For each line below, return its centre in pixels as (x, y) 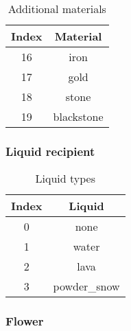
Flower (25, 321)
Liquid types (65, 179)
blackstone (78, 116)
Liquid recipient (50, 151)
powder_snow (86, 286)
